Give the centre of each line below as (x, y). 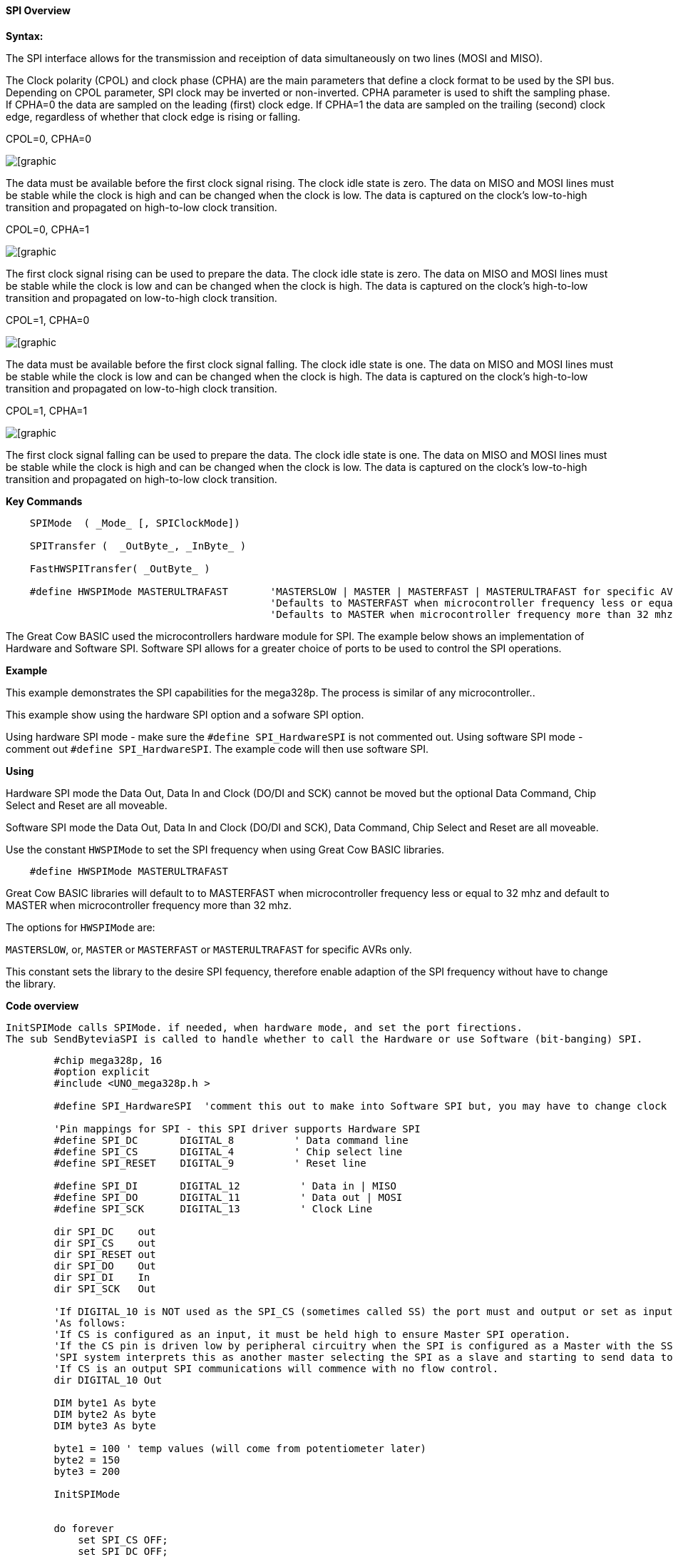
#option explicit (102, 1071)
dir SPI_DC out (105, 1231)
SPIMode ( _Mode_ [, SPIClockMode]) (135, 523)
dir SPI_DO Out (105, 1266)
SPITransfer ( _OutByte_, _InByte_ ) (138, 546)
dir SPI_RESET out (105, 1254)
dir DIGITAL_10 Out (108, 1380)
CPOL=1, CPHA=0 (48, 320)
